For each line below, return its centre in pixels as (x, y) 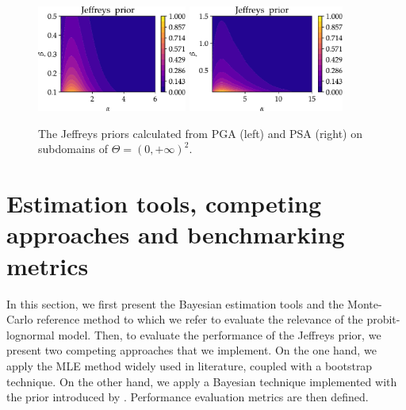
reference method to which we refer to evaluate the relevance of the (200, 319)
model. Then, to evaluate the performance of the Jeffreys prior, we (220, 334)
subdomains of (73, 149)
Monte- (365, 303)
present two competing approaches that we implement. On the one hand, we (192, 350)
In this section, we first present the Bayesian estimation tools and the (175, 303)
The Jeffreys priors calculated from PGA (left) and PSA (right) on (200, 133)
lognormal (31, 334)
